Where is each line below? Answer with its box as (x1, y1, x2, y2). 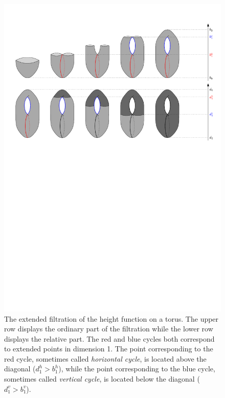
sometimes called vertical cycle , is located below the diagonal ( (4, 373, 200, 384)
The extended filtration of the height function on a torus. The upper (4, 313, 219, 324)
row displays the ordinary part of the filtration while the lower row (4, 323, 213, 334)
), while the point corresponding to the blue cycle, (58, 363, 215, 374)
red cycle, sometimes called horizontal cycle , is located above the (4, 353, 207, 364)
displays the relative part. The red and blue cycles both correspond (4, 333, 215, 344)
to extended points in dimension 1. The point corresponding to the (4, 343, 213, 354)
